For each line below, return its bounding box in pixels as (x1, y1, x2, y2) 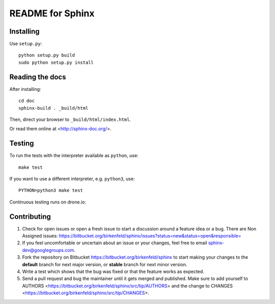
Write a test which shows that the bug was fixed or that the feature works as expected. (22, 268, 205, 275)
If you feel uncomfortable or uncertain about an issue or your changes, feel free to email (22, 240, 207, 246)
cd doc (18, 98, 35, 104)
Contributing (9, 212, 51, 221)
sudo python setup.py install (18, 59, 94, 65)
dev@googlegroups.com (22, 247, 74, 253)
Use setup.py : (9, 41, 42, 47)
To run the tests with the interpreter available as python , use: (9, 153, 139, 159)
